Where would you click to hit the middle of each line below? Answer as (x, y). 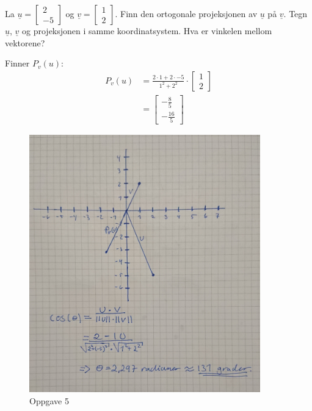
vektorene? (25, 42)
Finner (17, 63)
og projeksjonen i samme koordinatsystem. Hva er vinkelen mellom (147, 30)
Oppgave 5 (49, 400)
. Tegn (296, 13)
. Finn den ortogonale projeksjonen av (186, 13)
